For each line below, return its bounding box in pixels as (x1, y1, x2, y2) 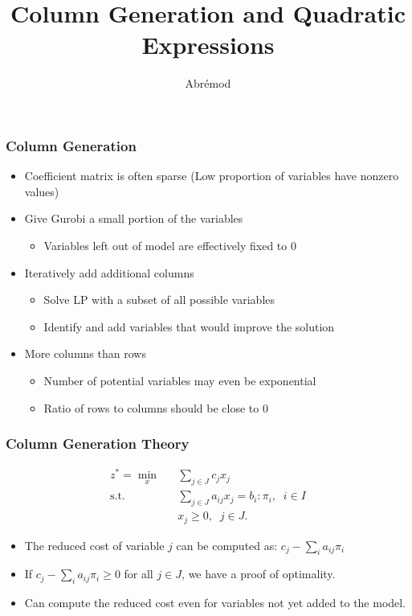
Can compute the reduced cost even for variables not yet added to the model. (24, 594, 406, 611)
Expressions (141, 28, 275, 61)
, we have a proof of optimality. (182, 565, 336, 582)
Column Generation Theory (6, 433, 190, 454)
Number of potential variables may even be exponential (43, 372, 316, 388)
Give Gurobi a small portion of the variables (24, 210, 243, 227)
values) (24, 183, 59, 199)
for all (124, 565, 153, 582)
